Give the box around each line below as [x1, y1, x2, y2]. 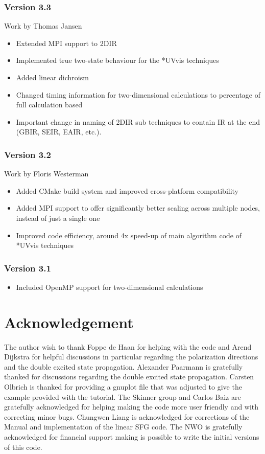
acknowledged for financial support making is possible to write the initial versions [4, 432, 259, 442]
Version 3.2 [4, 148, 51, 161]
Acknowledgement [4, 311, 134, 332]
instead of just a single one [16, 212, 100, 223]
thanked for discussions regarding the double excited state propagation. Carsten [4, 371, 254, 382]
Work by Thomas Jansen [4, 20, 82, 31]
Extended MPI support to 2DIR [16, 37, 117, 48]
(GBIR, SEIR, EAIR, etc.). [16, 126, 102, 137]
